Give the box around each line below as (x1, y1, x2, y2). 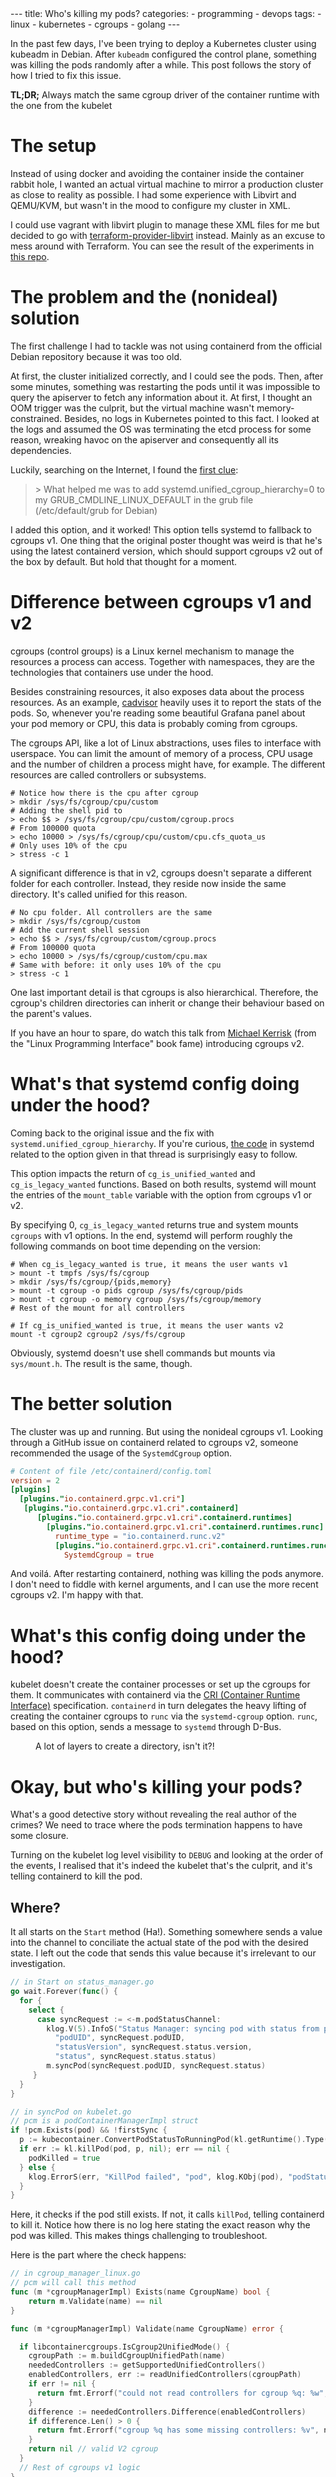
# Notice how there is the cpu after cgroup (10, 788, 199, 798)
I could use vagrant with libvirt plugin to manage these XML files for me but (10, 218, 320, 231)
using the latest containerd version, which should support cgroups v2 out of (10, 545, 323, 557)
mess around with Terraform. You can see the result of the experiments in (10, 240, 315, 252)
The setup (10, 135, 97, 157)
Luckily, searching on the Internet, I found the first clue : (10, 463, 239, 476)
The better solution (10, 1392, 173, 1415)
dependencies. (10, 444, 72, 456)
